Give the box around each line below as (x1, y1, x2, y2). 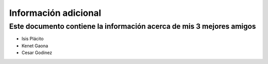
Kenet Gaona (21, 43, 48, 49)
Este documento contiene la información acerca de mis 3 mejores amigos (9, 22, 256, 31)
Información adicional (9, 7, 101, 18)
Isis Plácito (21, 36, 44, 42)
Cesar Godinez (21, 50, 52, 56)
